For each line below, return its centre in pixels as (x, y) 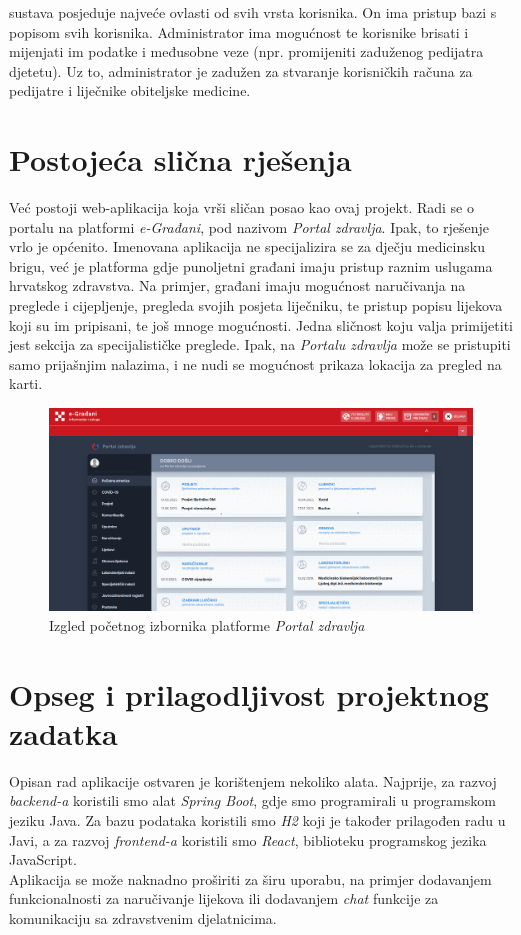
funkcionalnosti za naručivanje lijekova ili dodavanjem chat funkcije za (224, 898)
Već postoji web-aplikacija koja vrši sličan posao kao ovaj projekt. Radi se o (241, 207)
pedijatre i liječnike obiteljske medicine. (130, 90)
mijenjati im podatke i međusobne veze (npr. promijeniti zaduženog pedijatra (246, 51)
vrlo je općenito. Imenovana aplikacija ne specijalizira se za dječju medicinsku (247, 246)
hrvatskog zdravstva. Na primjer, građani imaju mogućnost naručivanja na (237, 285)
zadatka (63, 732)
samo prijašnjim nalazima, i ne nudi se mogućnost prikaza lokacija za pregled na (255, 363)
